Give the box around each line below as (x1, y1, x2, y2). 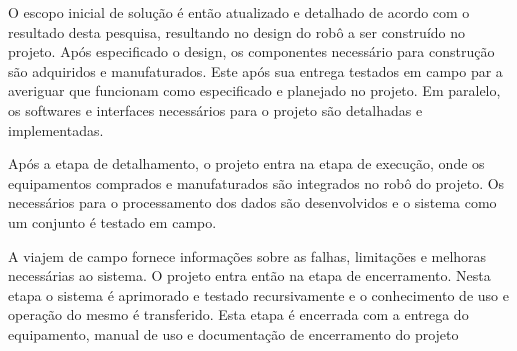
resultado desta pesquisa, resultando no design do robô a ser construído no (8, 21, 466, 42)
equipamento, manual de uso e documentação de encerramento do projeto (8, 323, 459, 344)
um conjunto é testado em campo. (8, 211, 217, 232)
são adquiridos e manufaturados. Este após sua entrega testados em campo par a (8, 60, 503, 81)
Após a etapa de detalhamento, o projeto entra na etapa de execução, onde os (8, 153, 485, 174)
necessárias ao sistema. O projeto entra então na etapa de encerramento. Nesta (8, 265, 491, 286)
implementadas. (8, 119, 104, 140)
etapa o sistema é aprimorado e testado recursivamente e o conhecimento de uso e (8, 284, 509, 305)
